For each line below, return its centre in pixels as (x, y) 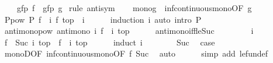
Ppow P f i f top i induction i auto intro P (103, 19)
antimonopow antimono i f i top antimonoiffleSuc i (129, 31)
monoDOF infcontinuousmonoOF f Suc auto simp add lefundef (136, 53)
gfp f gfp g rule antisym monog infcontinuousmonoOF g (134, 8)
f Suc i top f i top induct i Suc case (110, 42)
